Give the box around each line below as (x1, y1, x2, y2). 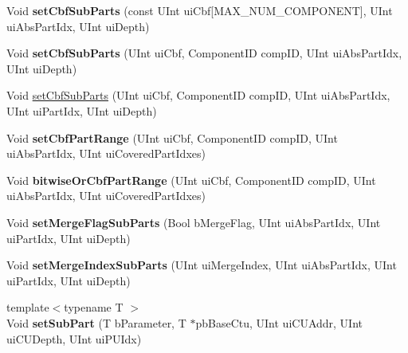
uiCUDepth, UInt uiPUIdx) (6, 330, 142, 347)
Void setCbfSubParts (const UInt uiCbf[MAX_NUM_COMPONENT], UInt (6, 2, 393, 18)
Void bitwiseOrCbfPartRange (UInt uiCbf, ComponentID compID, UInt (6, 171, 376, 188)
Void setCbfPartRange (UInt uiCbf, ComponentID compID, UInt (6, 129, 338, 146)
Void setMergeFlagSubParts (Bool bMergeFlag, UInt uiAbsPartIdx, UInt (6, 214, 381, 230)
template (6, 299, 49, 316)
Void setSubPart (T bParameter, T (6, 314, 186, 331)
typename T (64, 299, 124, 316)
